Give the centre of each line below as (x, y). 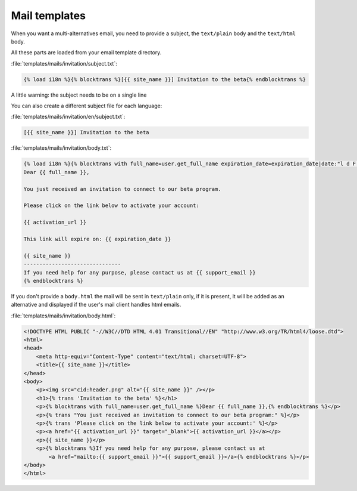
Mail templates (48, 16)
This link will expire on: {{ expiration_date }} (97, 239)
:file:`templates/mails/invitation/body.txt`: (61, 148)
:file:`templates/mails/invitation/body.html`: (63, 316)
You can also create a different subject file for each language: (87, 106)
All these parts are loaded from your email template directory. (86, 53)
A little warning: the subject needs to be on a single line (79, 95)
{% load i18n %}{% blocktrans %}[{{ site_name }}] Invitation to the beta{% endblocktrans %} (165, 79)
